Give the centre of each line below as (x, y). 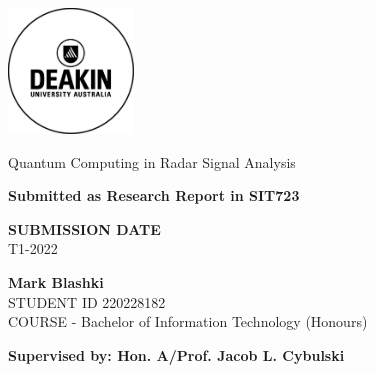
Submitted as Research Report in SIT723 (154, 195)
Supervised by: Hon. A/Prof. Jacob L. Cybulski (176, 354)
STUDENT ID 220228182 (87, 301)
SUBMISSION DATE (84, 228)
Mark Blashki (56, 281)
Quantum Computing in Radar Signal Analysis (152, 161)
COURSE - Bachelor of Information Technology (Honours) (188, 321)
